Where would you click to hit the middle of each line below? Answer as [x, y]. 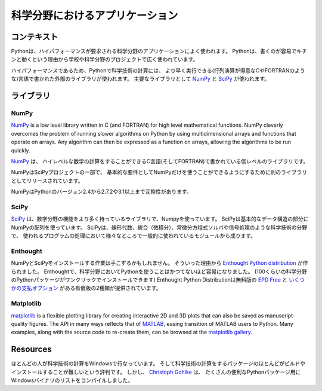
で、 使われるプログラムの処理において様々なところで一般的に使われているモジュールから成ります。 [134, 236]
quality [19, 323]
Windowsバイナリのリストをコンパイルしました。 [72, 380]
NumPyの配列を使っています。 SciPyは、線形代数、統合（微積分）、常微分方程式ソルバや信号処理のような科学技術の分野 [159, 227]
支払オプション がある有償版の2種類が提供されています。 [91, 288]
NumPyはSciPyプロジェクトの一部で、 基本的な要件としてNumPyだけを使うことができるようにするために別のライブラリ [159, 172]
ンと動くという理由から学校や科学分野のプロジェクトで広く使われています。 [105, 59]
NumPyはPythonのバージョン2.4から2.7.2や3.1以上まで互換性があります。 [101, 192]
